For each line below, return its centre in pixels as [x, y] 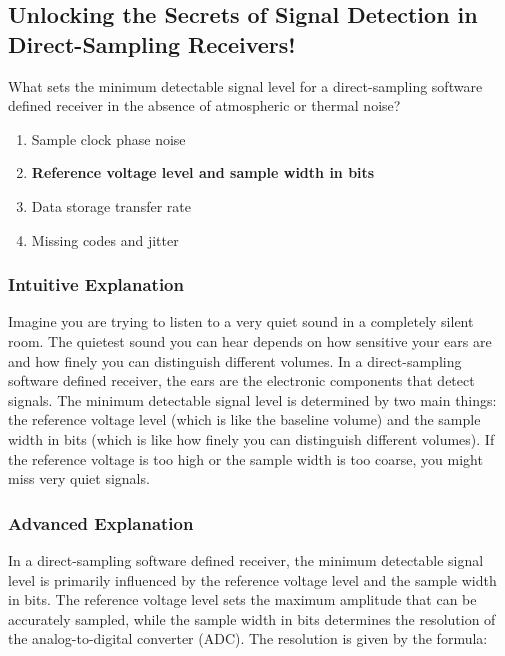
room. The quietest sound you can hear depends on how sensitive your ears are [250, 340]
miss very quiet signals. [79, 478]
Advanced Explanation [101, 522]
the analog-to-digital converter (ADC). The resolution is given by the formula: [248, 638]
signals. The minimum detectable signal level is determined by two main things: [252, 399]
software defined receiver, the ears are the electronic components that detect [241, 380]
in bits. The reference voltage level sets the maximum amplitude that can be [242, 599]
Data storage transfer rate [111, 205]
